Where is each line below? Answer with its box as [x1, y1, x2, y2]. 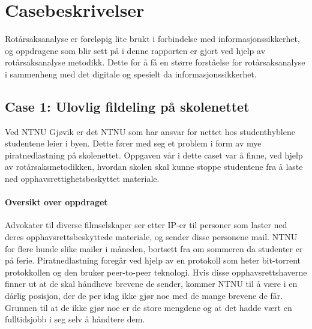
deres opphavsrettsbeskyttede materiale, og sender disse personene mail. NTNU [5, 231, 298, 243]
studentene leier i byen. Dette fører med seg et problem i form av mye [5, 137, 262, 149]
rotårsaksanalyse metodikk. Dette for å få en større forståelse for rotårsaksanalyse [5, 56, 305, 68]
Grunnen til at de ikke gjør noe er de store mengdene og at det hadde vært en [5, 301, 292, 313]
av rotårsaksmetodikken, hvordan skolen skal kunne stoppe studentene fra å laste [5, 160, 303, 173]
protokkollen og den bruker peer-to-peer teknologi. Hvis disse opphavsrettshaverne [5, 265, 307, 278]
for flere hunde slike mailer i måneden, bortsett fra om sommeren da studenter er [5, 242, 303, 255]
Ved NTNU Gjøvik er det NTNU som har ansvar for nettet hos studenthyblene [5, 125, 295, 137]
